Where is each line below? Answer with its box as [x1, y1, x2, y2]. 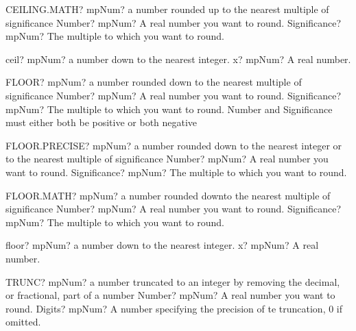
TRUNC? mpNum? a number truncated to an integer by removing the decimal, [5, 274, 340, 289]
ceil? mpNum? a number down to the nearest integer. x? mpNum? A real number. [5, 51, 351, 66]
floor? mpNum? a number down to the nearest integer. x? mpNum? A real [5, 238, 319, 252]
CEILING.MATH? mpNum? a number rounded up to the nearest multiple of [5, 2, 329, 16]
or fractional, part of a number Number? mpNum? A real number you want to [5, 288, 335, 302]
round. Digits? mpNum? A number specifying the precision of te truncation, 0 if [5, 301, 343, 315]
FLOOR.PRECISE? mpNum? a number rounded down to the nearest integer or [5, 138, 342, 152]
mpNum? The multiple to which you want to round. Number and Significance [5, 101, 333, 116]
